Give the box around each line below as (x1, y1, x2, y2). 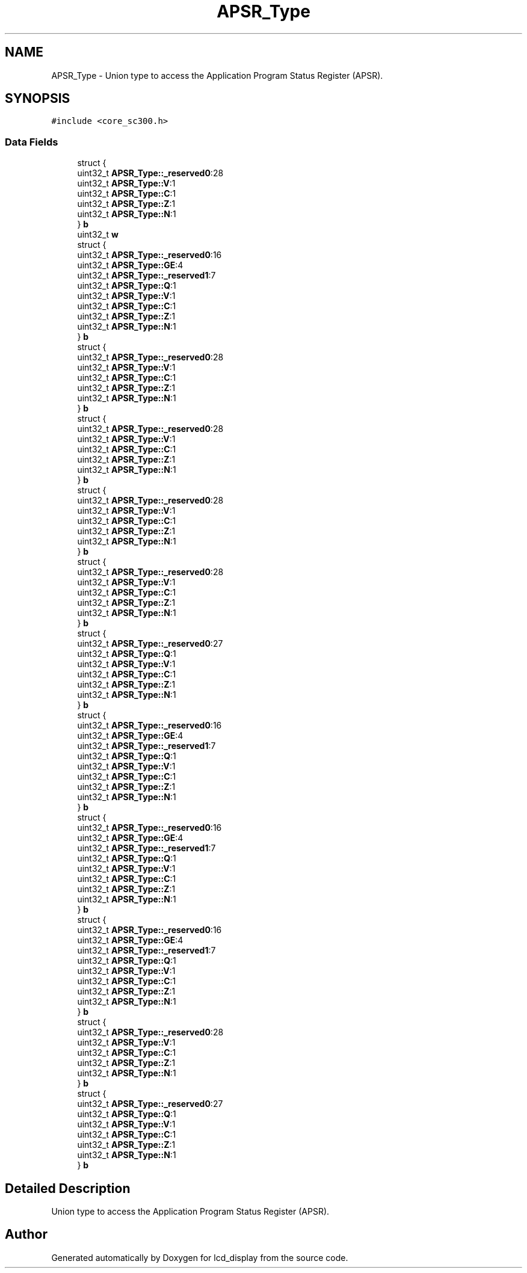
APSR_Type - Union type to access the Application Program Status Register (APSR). (51, 70, 383, 81)
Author (5, 1227, 48, 1242)
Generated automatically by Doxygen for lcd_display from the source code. (51, 1252, 348, 1263)
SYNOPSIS (5, 91, 70, 106)
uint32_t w (77, 229, 119, 240)
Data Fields (5, 135, 58, 148)
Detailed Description (5, 1180, 131, 1196)
